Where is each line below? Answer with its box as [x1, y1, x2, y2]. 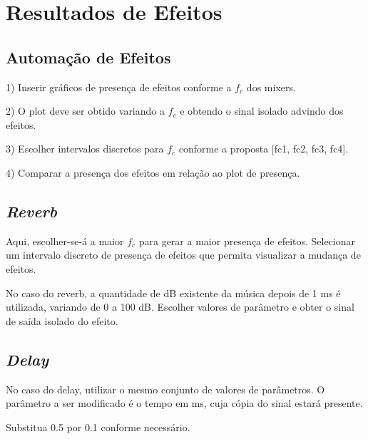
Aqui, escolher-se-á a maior [6, 233, 124, 248]
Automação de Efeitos [6, 46, 171, 68]
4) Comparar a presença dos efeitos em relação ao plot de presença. [6, 165, 300, 180]
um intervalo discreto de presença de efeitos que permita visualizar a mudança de [6, 247, 361, 262]
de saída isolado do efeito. [6, 313, 118, 328]
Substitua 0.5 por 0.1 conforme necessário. [6, 419, 190, 434]
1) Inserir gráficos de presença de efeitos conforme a [6, 79, 232, 94]
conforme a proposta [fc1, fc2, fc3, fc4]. [178, 141, 349, 156]
